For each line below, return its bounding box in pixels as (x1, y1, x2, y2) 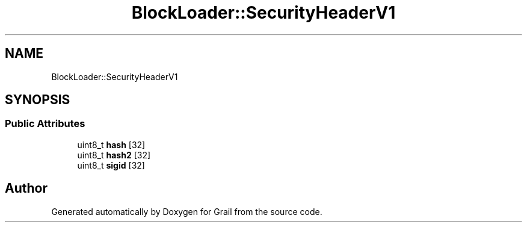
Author (5, 181, 48, 196)
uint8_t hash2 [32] (77, 149, 151, 160)
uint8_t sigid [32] (77, 160, 145, 170)
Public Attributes (5, 117, 85, 130)
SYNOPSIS (5, 92, 70, 108)
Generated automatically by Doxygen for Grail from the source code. (51, 206, 322, 217)
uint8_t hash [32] (77, 139, 146, 150)
